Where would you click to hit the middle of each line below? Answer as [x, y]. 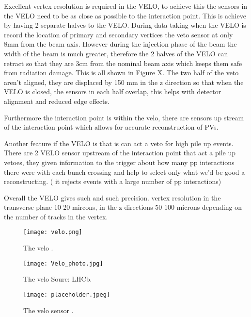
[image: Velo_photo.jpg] [63, 263]
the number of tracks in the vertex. [56, 216]
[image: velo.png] [53, 232]
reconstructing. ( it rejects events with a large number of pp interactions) [113, 181]
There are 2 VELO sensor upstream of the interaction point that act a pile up [120, 153]
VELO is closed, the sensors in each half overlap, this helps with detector [113, 92]
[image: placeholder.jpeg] [67, 294]
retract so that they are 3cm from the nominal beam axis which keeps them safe [123, 63]
